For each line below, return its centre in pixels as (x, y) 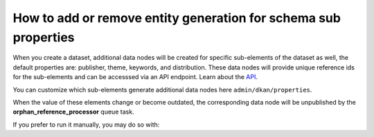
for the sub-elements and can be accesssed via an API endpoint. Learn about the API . (135, 77)
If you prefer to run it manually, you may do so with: (86, 125)
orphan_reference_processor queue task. (73, 112)
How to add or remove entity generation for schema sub (177, 18)
